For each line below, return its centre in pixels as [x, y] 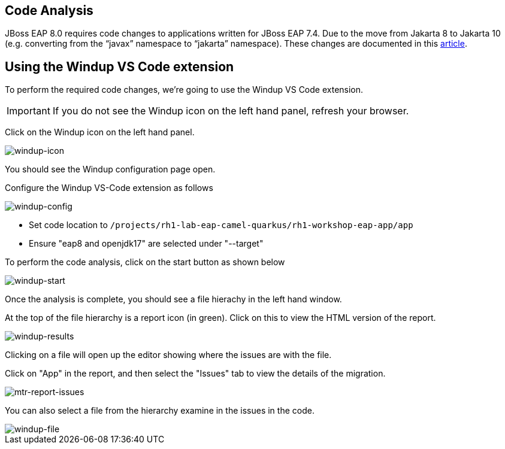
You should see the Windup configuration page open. [110, 169]
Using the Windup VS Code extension [120, 66]
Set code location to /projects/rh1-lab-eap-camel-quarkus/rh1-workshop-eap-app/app [221, 225]
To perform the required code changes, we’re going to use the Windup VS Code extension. [184, 90]
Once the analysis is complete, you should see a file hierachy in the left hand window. [173, 299]
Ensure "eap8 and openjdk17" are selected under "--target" [146, 244]
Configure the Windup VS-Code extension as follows [109, 188]
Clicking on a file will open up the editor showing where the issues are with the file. [168, 355]
